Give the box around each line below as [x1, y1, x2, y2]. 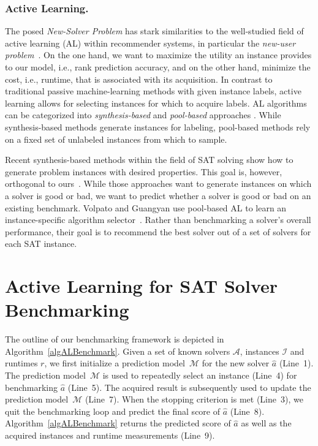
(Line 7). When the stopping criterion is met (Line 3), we [85, 393, 303, 406]
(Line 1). [279, 357, 314, 369]
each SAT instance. [5, 237, 77, 250]
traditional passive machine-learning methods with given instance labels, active [5, 85, 301, 97]
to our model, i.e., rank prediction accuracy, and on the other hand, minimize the [5, 61, 311, 73]
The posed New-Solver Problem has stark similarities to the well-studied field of [5, 25, 304, 37]
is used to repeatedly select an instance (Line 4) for [102, 369, 297, 381]
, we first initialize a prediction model [44, 357, 185, 369]
